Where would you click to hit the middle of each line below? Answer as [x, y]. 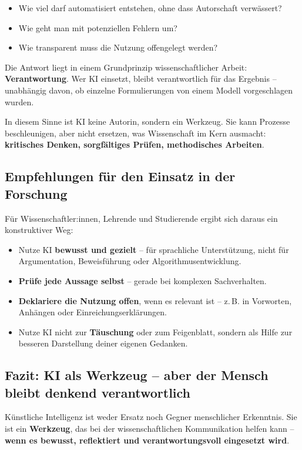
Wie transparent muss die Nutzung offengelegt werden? [118, 47]
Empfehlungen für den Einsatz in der [120, 176]
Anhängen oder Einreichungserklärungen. [93, 312]
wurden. [19, 101]
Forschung [36, 193]
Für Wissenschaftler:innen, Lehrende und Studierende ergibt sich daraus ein [141, 218]
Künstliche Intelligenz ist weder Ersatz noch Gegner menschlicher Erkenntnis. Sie [151, 417]
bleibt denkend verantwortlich [98, 392]
